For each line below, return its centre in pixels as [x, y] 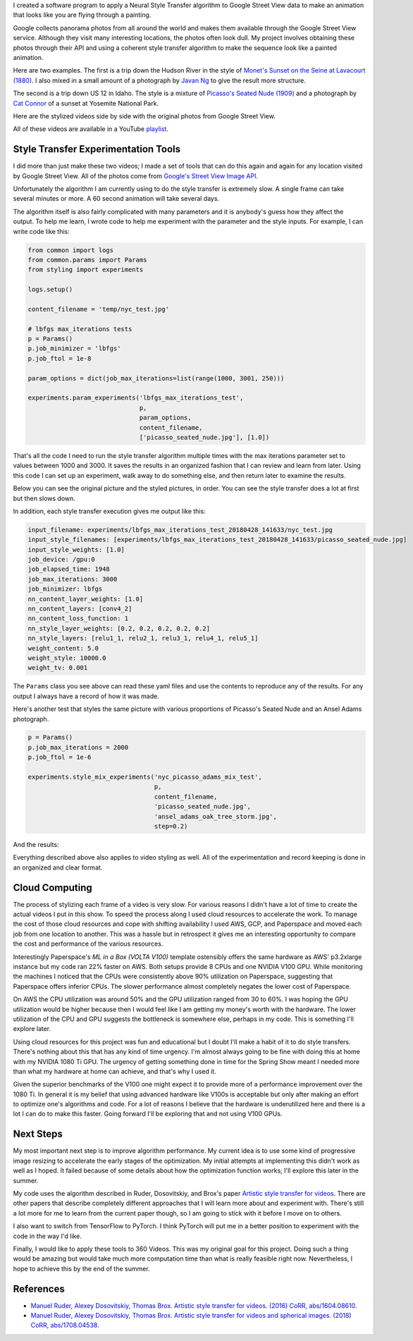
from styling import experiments [86, 270]
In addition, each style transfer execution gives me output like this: [109, 511]
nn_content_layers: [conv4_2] [80, 608]
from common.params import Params [87, 260]
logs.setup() [50, 290]
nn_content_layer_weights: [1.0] [86, 599]
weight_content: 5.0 [63, 648]
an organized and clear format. [58, 867]
